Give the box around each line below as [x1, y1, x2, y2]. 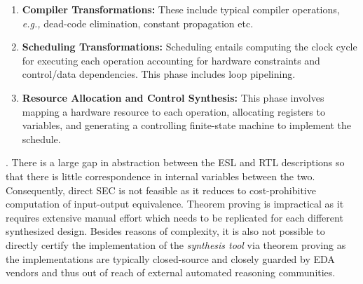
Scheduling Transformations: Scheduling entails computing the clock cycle [22, 39, 357, 54]
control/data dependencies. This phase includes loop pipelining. [22, 67, 296, 81]
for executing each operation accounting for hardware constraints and [22, 53, 320, 67]
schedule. [22, 131, 61, 146]
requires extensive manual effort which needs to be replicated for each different [6, 210, 343, 224]
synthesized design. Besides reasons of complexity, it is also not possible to [6, 224, 325, 238]
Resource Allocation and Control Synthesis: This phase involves [22, 90, 324, 104]
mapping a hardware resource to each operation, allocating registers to [22, 104, 325, 119]
